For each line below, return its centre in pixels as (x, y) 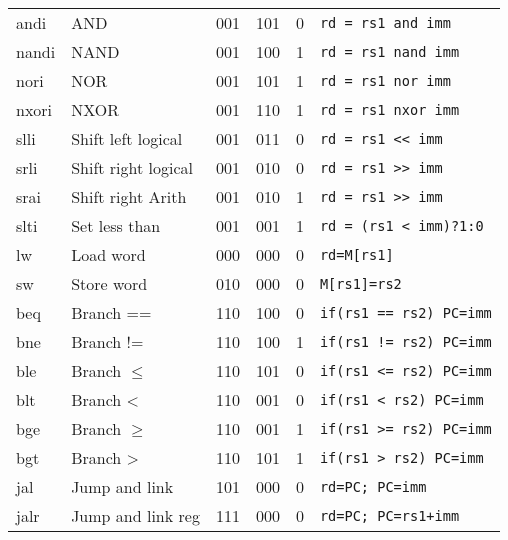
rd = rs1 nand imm (389, 51)
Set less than (116, 225)
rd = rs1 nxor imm (389, 109)
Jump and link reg (135, 515)
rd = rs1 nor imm (385, 80)
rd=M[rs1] (356, 254)
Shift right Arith (129, 196)
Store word (109, 283)
